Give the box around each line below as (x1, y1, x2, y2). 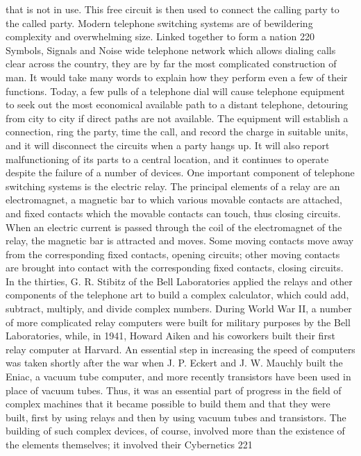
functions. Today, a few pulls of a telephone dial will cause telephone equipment (6, 83, 345, 98)
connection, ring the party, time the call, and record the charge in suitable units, (6, 124, 349, 139)
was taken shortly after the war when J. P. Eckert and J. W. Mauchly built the (6, 355, 343, 370)
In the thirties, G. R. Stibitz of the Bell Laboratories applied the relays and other (6, 273, 353, 288)
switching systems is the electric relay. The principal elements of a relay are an (6, 178, 340, 193)
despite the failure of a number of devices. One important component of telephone (6, 165, 355, 180)
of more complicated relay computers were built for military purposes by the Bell (6, 314, 351, 329)
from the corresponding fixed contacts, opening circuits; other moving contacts (6, 246, 340, 261)
